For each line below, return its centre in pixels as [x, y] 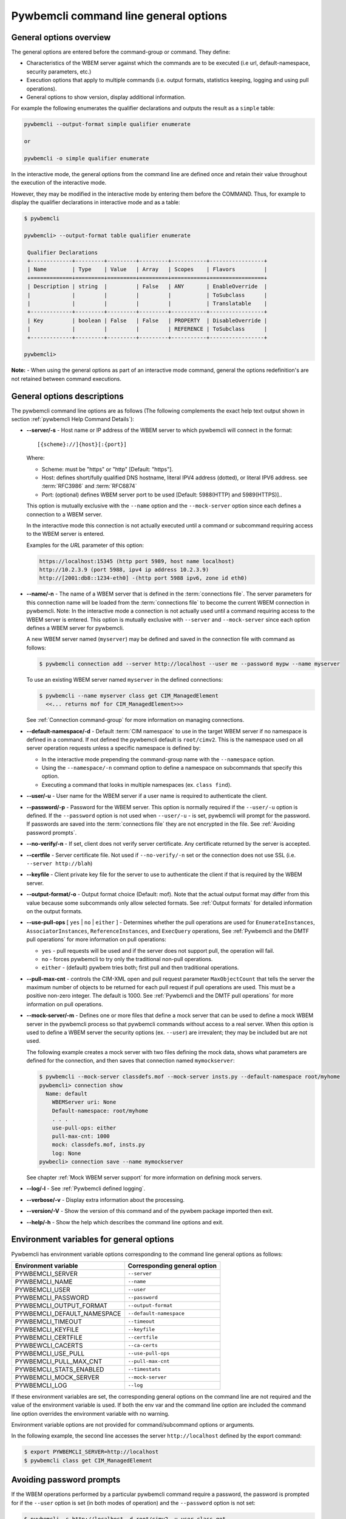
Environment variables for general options [93, 1240]
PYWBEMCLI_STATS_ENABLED [59, 1369]
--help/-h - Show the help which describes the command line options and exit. [125, 1222]
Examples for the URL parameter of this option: [85, 545]
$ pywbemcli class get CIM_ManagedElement [88, 1460]
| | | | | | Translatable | [148, 303]
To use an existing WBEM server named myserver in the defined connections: [125, 679]
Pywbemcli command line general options [119, 16]
